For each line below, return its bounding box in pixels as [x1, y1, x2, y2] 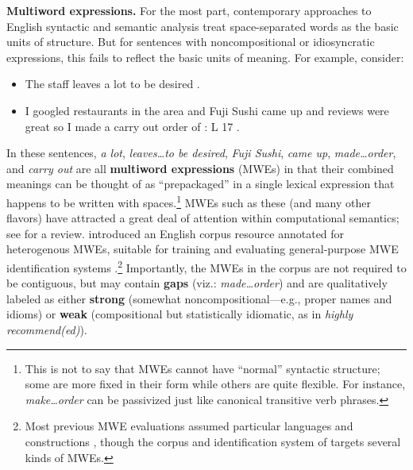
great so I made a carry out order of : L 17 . [25, 118, 240, 134]
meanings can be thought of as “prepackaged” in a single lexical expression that [6, 175, 395, 192]
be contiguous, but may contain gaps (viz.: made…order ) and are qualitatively [6, 275, 388, 291]
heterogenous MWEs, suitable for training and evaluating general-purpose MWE [6, 241, 399, 257]
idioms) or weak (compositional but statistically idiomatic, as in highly [6, 306, 353, 322]
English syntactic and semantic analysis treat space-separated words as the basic [6, 17, 399, 34]
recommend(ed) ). [6, 322, 87, 337]
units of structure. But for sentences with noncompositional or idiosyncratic [6, 33, 375, 50]
